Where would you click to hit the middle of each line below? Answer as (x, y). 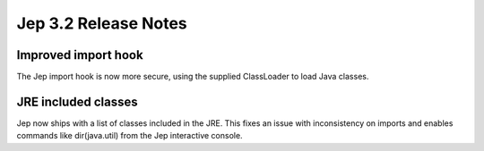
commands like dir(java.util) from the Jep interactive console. (130, 136)
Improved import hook (80, 55)
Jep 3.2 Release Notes (102, 23)
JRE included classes (77, 101)
